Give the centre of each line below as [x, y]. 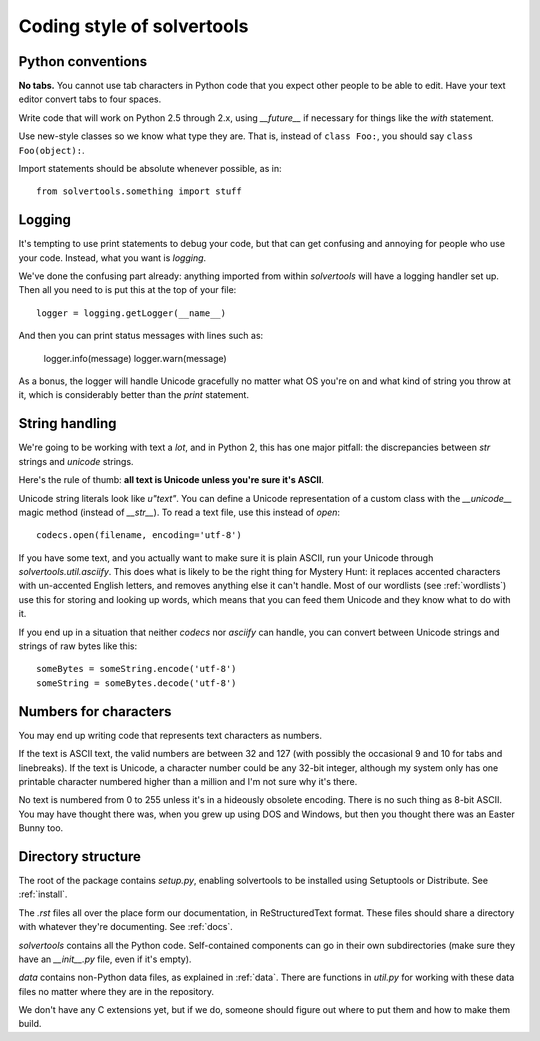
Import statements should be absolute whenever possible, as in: [150, 169]
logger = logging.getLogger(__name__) [131, 313]
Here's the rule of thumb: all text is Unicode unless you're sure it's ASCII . [171, 480]
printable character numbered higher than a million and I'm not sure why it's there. [188, 781]
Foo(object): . [51, 150]
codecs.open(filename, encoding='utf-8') [139, 535]
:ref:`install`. [43, 894]
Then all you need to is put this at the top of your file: [127, 290]
